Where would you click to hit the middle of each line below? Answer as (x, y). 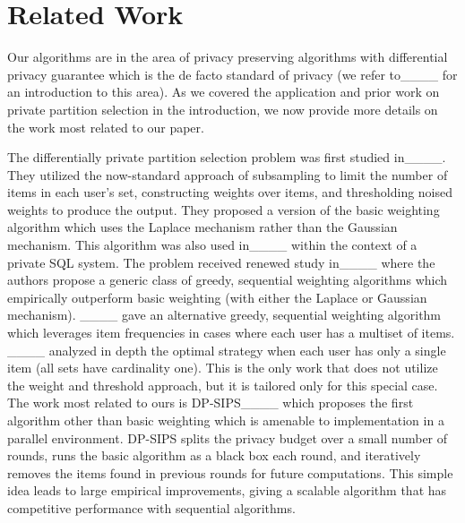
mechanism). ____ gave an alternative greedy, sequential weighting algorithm (224, 315)
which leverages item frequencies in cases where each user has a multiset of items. (231, 333)
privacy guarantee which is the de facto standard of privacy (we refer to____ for (232, 74)
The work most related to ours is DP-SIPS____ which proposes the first (211, 403)
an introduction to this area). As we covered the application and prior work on (224, 92)
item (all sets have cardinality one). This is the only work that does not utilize (223, 368)
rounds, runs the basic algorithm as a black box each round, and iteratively (214, 455)
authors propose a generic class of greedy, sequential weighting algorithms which (228, 280)
